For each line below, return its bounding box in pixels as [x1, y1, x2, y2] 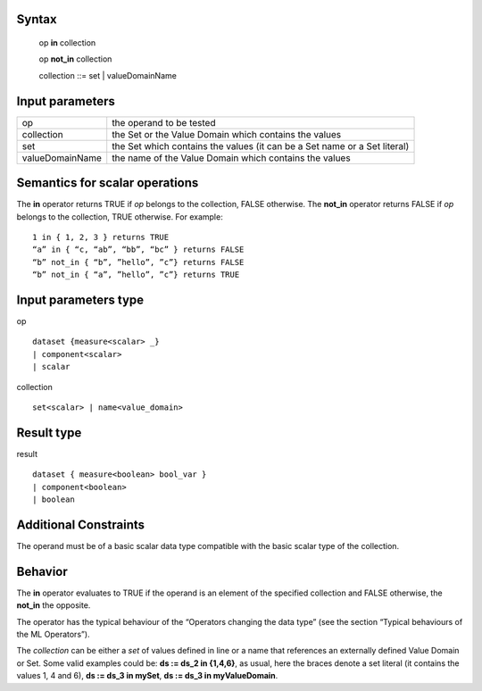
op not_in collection [38, 54, 112, 64]
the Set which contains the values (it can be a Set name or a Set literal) [112, 139, 410, 152]
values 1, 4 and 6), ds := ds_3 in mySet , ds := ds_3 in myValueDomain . [16, 670, 278, 681]
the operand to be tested [112, 116, 216, 129]
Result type [16, 425, 82, 440]
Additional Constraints [16, 517, 145, 532]
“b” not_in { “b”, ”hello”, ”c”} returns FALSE [32, 257, 245, 267]
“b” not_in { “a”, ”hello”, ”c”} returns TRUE [32, 270, 240, 280]
